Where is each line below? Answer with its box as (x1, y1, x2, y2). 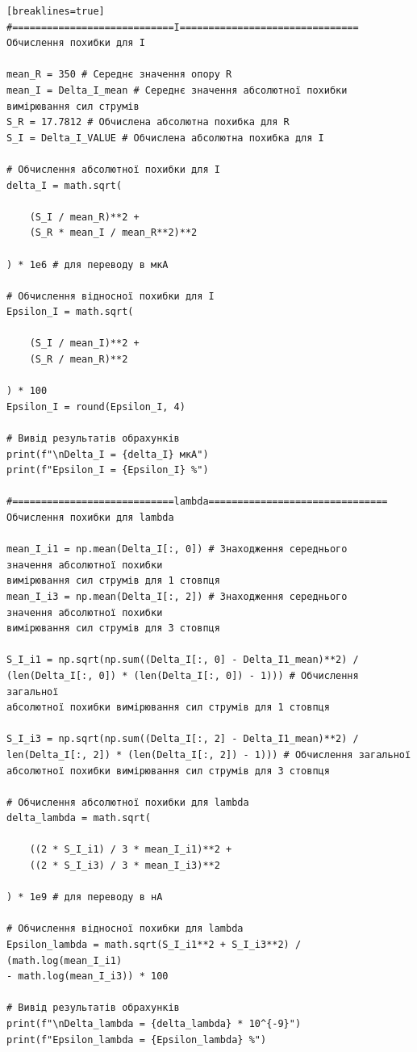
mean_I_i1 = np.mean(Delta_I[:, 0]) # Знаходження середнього (6, 543, 348, 555)
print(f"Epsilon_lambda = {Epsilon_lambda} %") (6, 1033, 267, 1046)
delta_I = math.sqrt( (6, 179, 123, 191)
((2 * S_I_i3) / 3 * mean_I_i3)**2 (29, 860, 220, 872)
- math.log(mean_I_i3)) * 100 (6, 970, 169, 983)
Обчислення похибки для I (6, 37, 145, 49)
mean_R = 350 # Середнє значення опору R (6, 69, 232, 81)
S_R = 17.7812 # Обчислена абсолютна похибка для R (6, 116, 290, 128)
